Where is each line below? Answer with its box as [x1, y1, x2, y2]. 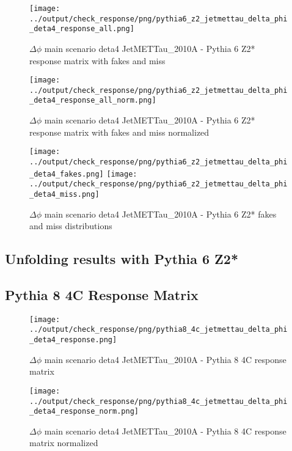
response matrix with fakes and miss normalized [29, 125, 210, 138]
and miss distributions [29, 219, 112, 232]
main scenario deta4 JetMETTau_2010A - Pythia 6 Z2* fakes [44, 207, 277, 220]
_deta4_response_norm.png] [29, 407, 139, 416]
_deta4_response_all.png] [29, 24, 134, 34]
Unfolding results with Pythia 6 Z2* [5, 249, 239, 268]
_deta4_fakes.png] [29, 169, 104, 178]
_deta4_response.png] [29, 335, 117, 345]
